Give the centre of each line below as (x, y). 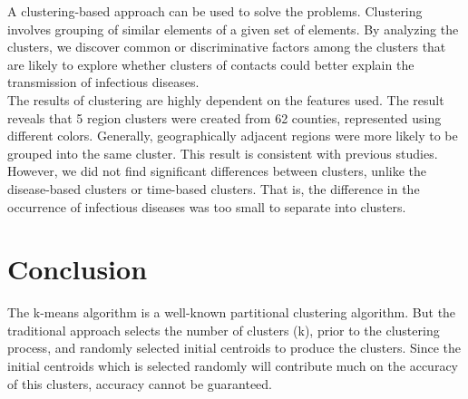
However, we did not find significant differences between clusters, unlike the (217, 171)
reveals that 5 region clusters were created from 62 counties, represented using (224, 117)
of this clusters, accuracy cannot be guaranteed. (140, 383)
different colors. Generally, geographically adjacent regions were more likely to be (233, 136)
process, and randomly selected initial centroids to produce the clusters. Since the (234, 348)
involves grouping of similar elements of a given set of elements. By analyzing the (233, 29)
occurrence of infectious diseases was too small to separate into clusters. (207, 206)
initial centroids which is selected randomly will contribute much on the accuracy (233, 366)
